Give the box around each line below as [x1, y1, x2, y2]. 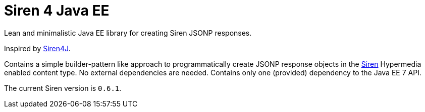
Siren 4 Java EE [4, 2, 110, 19]
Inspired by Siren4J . [4, 44, 71, 53]
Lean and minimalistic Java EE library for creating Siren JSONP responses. [4, 28, 252, 37]
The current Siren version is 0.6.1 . [4, 83, 122, 92]
